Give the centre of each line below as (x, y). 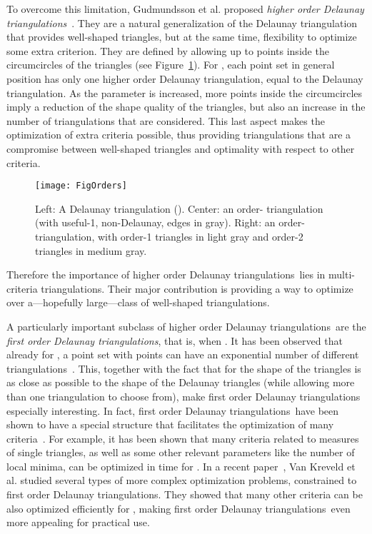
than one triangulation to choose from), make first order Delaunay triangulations (184, 396)
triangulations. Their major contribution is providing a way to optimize (197, 288)
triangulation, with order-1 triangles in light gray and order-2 (169, 236)
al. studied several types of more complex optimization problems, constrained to (182, 480)
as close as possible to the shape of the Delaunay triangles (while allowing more (181, 382)
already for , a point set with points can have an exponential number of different (183, 354)
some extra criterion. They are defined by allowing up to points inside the (168, 50)
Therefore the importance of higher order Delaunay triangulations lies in (166, 274)
